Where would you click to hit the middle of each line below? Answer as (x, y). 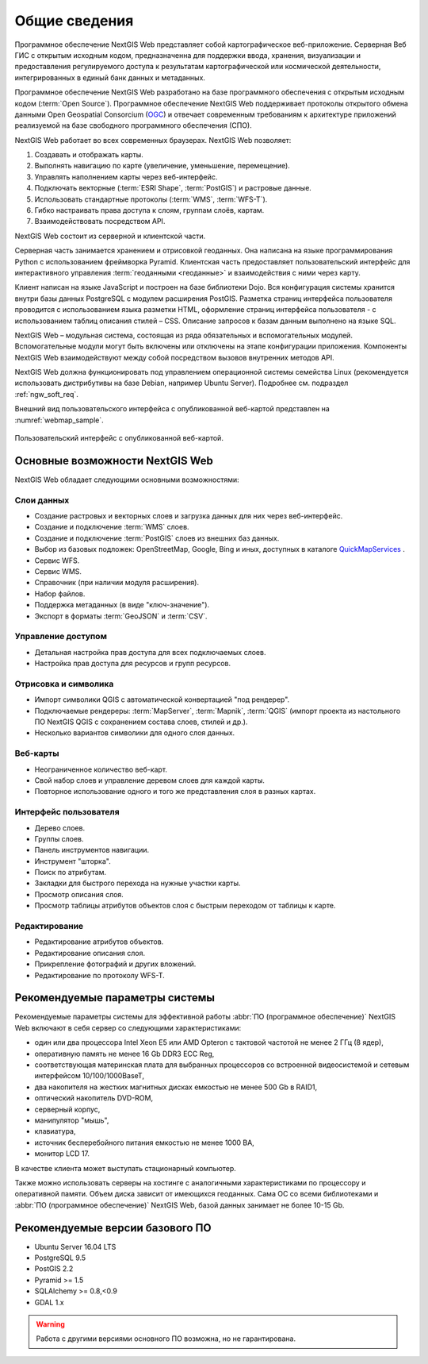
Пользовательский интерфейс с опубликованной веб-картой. (119, 438)
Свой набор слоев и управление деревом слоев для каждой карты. (150, 780)
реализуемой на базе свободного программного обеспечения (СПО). (134, 125)
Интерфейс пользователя (67, 812)
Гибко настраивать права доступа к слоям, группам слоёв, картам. (149, 210)
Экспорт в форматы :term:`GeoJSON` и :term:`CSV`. (121, 616)
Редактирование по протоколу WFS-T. (100, 975)
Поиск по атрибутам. (71, 873)
